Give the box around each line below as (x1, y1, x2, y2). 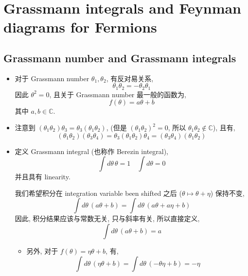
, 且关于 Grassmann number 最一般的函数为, (49, 89, 186, 99)
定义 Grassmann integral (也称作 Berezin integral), (15, 146, 169, 156)
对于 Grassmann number (15, 73, 89, 83)
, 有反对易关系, (106, 73, 154, 83)
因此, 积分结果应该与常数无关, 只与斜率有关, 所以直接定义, (15, 213, 200, 224)
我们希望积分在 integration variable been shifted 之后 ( (15, 188, 182, 198)
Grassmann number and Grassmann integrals (3, 50, 236, 65)
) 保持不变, (210, 188, 245, 198)
